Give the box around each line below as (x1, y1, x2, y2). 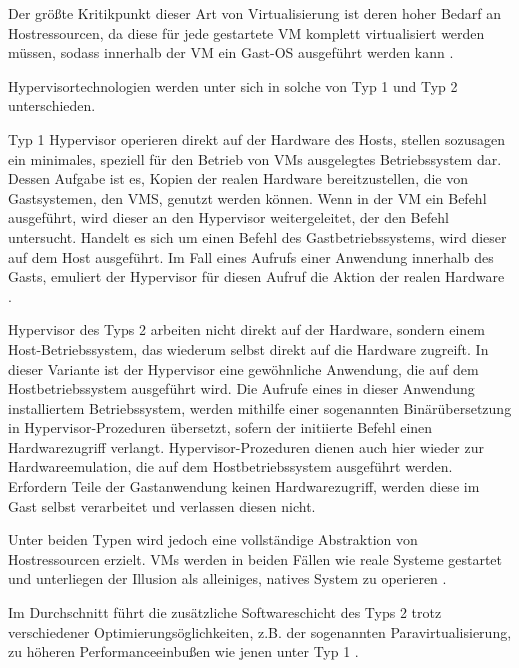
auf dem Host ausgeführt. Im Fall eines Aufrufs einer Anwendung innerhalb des (8, 246, 494, 267)
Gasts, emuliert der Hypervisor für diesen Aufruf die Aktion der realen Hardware (8, 266, 505, 287)
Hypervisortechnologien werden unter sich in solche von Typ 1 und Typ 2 (8, 75, 458, 96)
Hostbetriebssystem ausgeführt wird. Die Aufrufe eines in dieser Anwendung (8, 378, 475, 399)
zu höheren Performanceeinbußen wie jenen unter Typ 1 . (8, 641, 359, 662)
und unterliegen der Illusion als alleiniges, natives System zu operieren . (8, 568, 447, 589)
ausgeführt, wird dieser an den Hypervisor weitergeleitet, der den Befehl (8, 207, 449, 228)
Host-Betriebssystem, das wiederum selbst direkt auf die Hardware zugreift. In (8, 338, 489, 359)
